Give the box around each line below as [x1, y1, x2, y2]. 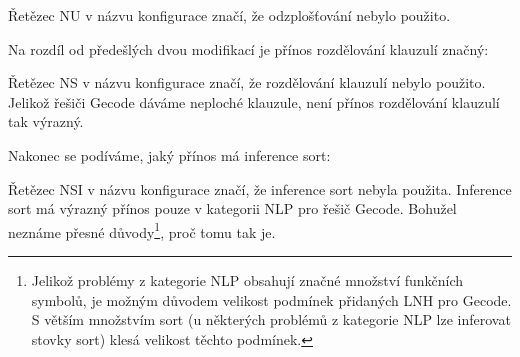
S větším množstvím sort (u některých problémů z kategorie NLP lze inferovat [31, 309, 511, 330]
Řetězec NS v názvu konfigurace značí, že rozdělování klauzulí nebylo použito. [8, 72, 486, 93]
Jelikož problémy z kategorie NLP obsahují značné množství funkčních [31, 270, 464, 290]
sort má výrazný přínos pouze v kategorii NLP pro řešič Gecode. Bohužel [8, 198, 457, 219]
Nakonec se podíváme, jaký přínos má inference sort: [8, 144, 331, 165]
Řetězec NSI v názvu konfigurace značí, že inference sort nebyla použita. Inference [8, 178, 512, 199]
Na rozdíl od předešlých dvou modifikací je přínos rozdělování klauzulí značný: [8, 38, 489, 59]
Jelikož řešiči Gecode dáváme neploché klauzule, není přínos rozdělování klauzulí [8, 91, 500, 112]
